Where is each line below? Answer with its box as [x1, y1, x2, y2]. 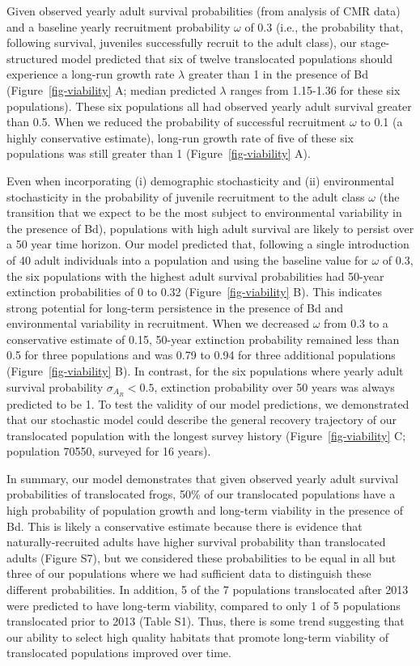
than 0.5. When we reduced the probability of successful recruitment [6, 113, 346, 130]
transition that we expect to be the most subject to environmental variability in [6, 204, 402, 221]
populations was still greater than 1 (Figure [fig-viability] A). [6, 145, 311, 162]
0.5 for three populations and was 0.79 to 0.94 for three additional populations [6, 346, 396, 363]
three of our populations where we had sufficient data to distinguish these [6, 565, 371, 582]
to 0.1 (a [360, 113, 403, 130]
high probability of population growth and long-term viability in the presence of [6, 502, 403, 519]
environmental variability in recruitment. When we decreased [6, 315, 309, 332]
